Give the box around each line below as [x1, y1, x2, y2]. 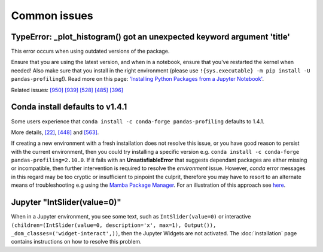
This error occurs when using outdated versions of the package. [11, 48, 170, 55]
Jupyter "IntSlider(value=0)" [11, 198, 122, 208]
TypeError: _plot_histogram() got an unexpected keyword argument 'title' [11, 32, 290, 42]
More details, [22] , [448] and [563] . [11, 129, 99, 136]
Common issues [11, 9, 93, 22]
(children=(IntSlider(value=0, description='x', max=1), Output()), [11, 221, 217, 229]
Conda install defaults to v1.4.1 [11, 102, 127, 112]
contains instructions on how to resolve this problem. [11, 238, 142, 245]
